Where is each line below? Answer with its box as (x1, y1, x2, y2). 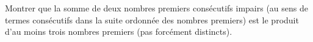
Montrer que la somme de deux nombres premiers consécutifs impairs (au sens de (5, 2, 309, 14)
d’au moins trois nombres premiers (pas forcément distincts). (5, 25, 232, 38)
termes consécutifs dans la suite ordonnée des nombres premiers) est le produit (5, 13, 299, 26)
